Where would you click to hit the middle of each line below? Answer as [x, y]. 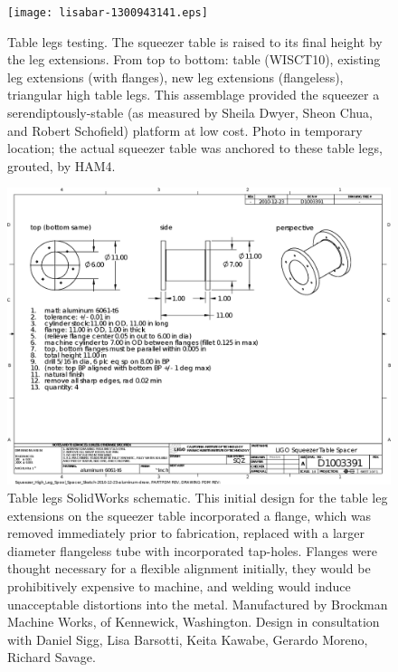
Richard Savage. [52, 657]
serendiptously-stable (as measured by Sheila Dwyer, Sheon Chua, [190, 113]
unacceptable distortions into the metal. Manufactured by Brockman [198, 604]
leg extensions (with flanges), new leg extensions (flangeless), [175, 77]
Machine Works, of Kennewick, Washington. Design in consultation [194, 622]
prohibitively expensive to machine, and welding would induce [179, 586]
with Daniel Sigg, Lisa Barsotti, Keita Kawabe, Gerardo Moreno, [188, 639]
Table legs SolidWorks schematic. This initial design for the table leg [198, 497]
